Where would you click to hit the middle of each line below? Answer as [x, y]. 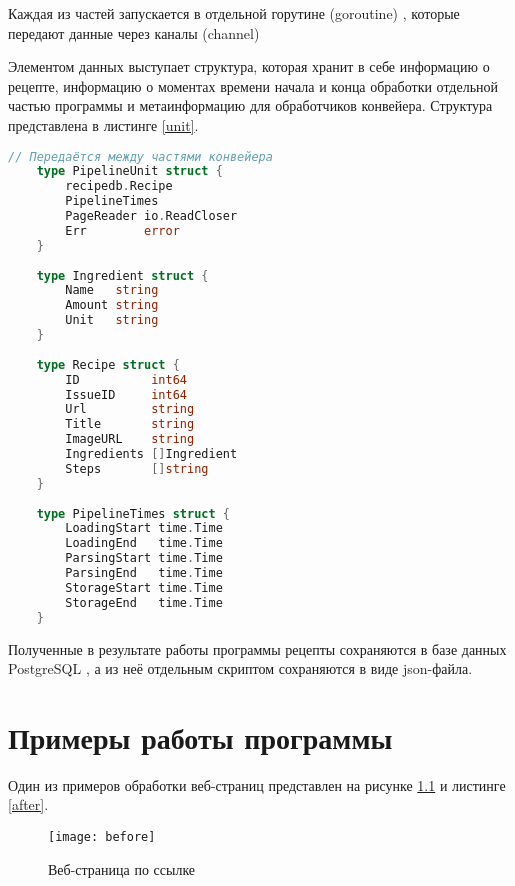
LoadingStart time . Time [144, 528]
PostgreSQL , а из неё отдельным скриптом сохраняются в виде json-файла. [240, 668]
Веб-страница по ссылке [122, 868]
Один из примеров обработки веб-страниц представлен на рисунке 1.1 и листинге [257, 784]
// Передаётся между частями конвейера [140, 156]
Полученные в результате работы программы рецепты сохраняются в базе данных [257, 648]
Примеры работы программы [200, 736]
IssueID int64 [126, 394]
